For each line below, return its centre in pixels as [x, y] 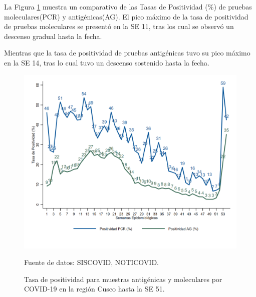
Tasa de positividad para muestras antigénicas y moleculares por [123, 279]
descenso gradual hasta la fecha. [53, 36]
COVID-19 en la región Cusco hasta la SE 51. [94, 289]
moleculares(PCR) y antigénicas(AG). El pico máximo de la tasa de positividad [126, 16]
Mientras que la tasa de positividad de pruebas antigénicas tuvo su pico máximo [127, 53]
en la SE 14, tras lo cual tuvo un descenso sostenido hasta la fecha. [107, 62]
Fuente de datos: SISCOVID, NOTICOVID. [91, 262]
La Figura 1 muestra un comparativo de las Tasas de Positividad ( [106, 6]
